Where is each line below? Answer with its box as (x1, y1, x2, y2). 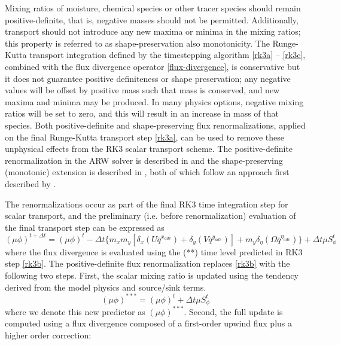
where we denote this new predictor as (5, 305, 145, 317)
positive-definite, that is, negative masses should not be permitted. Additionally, (5, 13, 299, 26)
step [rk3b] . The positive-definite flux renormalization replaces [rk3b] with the (5, 257, 290, 270)
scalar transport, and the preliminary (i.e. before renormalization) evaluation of (5, 209, 296, 222)
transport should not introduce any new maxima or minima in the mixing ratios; (5, 25, 301, 38)
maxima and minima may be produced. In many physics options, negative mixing (5, 95, 304, 108)
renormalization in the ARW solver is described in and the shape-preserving (5, 154, 283, 166)
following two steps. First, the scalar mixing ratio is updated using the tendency (5, 268, 299, 281)
